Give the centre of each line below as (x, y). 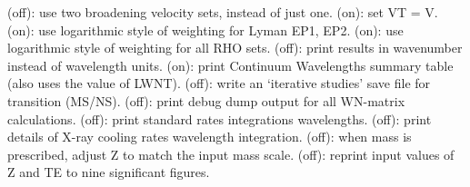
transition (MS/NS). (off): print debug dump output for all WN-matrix (206, 100)
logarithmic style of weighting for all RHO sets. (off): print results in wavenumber (235, 48)
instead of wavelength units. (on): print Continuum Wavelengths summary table (230, 65)
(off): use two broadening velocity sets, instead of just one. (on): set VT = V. (223, 12)
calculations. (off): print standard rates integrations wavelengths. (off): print (220, 118)
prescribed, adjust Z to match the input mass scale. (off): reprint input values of (231, 154)
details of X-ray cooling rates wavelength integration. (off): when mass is (210, 137)
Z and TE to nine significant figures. (109, 172)
